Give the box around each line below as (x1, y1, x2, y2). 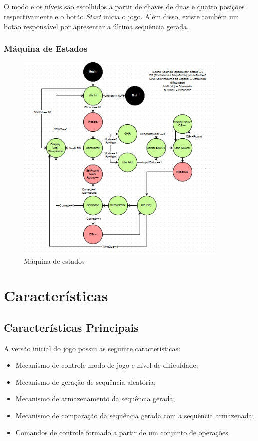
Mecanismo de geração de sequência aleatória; (15, 376, 156, 387)
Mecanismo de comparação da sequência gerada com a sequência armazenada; (15, 410, 254, 420)
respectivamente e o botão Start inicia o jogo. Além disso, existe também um (4, 11, 239, 21)
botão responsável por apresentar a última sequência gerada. (4, 21, 189, 31)
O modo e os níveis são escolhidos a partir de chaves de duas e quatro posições (4, 1, 245, 12)
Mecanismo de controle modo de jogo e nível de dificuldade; (15, 360, 198, 370)
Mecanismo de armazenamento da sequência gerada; (15, 393, 175, 404)
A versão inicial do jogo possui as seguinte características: (4, 343, 180, 353)
